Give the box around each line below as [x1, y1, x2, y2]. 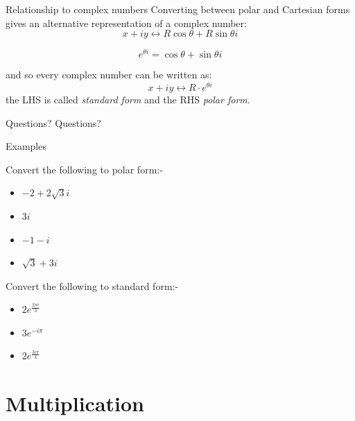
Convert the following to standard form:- [6, 278, 179, 293]
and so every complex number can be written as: [6, 67, 212, 82]
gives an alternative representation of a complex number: [6, 15, 247, 30]
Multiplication [6, 389, 145, 418]
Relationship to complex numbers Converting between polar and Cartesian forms [6, 2, 350, 16]
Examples [6, 139, 46, 153]
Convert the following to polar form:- [6, 162, 163, 176]
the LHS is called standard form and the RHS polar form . [6, 92, 250, 106]
